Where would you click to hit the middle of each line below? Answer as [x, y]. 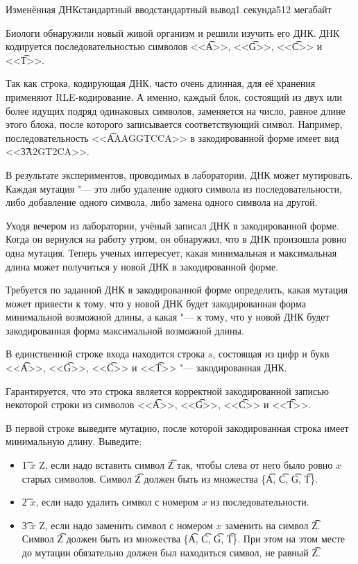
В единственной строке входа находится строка [105, 354]
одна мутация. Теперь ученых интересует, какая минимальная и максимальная [171, 252]
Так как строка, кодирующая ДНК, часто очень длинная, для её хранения [161, 83]
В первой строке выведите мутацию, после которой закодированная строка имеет [177, 427]
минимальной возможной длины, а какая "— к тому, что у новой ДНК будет [168, 317]
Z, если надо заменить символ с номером [126, 525]
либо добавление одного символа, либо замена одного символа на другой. [162, 202]
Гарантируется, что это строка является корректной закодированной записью [168, 390]
